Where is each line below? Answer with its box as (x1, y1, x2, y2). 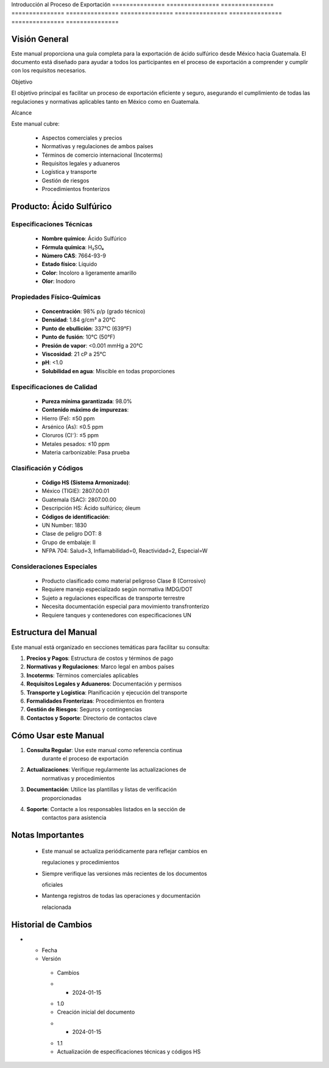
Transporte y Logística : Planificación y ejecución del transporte (26, 689, 188, 696)
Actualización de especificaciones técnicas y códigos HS (57, 1048, 201, 1055)
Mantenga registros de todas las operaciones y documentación (41, 892, 200, 900)
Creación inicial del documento (57, 1008, 135, 1016)
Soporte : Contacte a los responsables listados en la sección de (26, 805, 186, 812)
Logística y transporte (41, 168, 97, 176)
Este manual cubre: (11, 120, 60, 127)
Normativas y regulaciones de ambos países (41, 143, 154, 150)
